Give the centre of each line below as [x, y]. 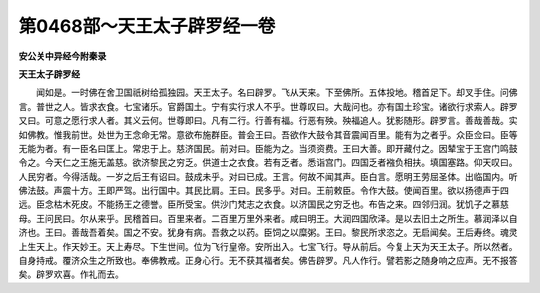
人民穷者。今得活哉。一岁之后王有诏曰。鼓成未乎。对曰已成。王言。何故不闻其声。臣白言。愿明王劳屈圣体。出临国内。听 [268, 176]
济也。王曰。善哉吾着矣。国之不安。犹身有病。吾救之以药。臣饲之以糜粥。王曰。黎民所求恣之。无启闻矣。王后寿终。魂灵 [268, 232]
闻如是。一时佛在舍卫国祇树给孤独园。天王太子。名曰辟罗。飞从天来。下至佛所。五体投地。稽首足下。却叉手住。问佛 [276, 92]
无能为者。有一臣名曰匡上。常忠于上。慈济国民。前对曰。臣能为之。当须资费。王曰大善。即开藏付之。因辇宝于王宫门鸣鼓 [268, 148]
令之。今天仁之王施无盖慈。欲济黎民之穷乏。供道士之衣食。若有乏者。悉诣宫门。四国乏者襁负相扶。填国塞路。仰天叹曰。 [268, 162]
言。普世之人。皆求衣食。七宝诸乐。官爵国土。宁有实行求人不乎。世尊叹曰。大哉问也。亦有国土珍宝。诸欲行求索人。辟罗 [268, 106]
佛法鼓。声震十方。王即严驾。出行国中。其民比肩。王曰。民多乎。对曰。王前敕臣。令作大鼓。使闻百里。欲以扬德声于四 [263, 191]
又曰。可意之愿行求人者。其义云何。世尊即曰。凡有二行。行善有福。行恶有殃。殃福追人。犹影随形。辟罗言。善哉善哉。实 [268, 121]
